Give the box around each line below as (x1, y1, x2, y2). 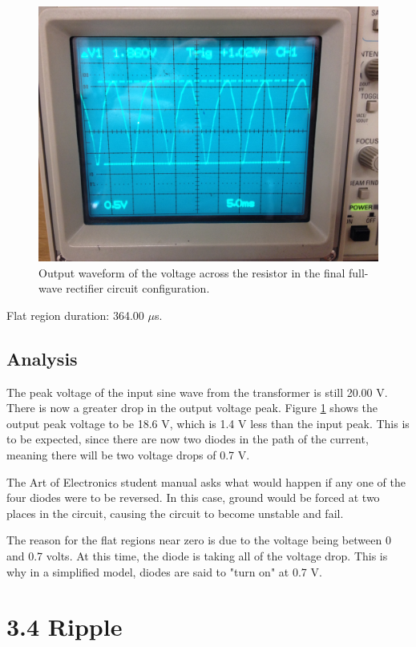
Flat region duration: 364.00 (6, 306, 144, 323)
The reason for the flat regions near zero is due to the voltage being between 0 (6, 532, 391, 548)
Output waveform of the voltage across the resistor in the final (38, 264, 345, 281)
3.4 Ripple (6, 610, 123, 643)
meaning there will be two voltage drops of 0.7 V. (6, 446, 250, 463)
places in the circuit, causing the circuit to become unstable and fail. (6, 504, 344, 521)
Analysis (6, 346, 78, 370)
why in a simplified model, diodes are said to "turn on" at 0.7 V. (6, 563, 322, 580)
